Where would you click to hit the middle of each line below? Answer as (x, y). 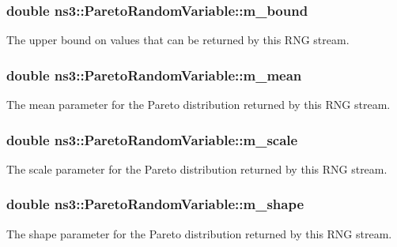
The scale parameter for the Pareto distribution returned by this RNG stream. (197, 168)
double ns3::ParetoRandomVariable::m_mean (154, 75)
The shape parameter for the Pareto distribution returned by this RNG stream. (199, 233)
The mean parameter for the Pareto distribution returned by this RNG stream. (198, 105)
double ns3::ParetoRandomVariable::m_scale (152, 139)
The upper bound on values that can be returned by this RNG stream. (178, 40)
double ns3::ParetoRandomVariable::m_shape (155, 204)
